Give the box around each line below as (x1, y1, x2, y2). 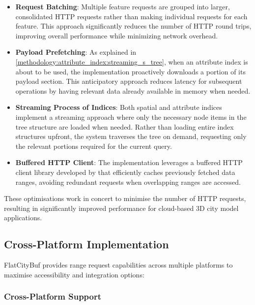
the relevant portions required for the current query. (15, 140, 172, 151)
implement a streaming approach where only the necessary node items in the (15, 111, 247, 122)
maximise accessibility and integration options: (4, 269, 144, 279)
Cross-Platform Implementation (4, 237, 169, 252)
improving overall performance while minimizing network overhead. (15, 30, 218, 40)
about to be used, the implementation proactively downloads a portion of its (15, 66, 246, 76)
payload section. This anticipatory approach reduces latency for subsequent (15, 76, 242, 86)
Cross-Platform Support (4, 290, 102, 303)
